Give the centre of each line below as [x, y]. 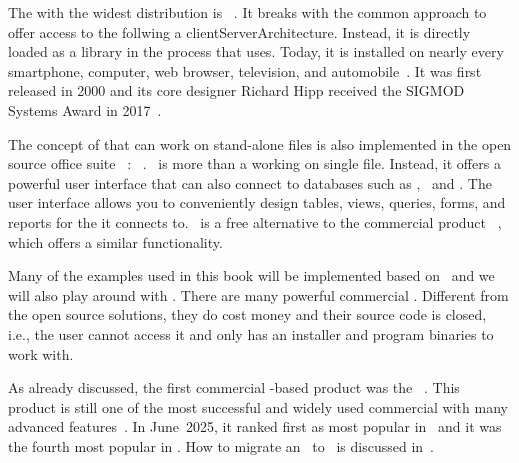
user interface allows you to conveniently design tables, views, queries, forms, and [257, 202]
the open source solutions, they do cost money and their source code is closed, [247, 314]
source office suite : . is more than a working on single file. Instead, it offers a [254, 163]
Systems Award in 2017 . [85, 109]
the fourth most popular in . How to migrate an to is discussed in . [221, 445]
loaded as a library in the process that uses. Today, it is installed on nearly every [256, 51]
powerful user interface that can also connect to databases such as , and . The [250, 182]
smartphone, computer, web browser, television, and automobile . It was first [245, 70]
